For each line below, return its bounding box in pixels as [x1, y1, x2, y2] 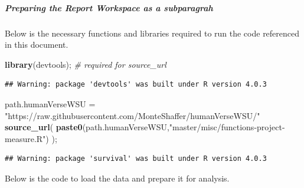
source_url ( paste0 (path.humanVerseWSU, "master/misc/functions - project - [5, 121, 285, 133]
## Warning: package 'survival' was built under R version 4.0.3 [5, 154, 267, 163]
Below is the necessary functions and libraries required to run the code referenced [5, 27, 300, 39]
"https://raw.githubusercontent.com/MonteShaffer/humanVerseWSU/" [5, 109, 260, 121]
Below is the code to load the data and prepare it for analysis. [5, 171, 230, 184]
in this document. [5, 38, 68, 51]
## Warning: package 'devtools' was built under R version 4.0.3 [5, 80, 267, 89]
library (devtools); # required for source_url [5, 58, 166, 70]
